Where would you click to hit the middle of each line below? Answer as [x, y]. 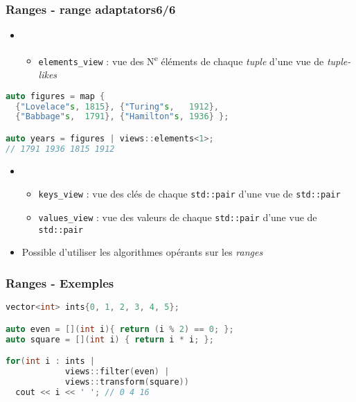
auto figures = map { [55, 96]
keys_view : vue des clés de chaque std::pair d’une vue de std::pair [189, 194]
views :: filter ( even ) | [117, 371]
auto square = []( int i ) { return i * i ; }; [110, 339]
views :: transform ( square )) [127, 382]
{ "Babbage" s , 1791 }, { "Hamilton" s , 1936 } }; [122, 117]
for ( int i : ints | [50, 361]
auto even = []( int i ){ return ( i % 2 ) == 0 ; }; [120, 329]
